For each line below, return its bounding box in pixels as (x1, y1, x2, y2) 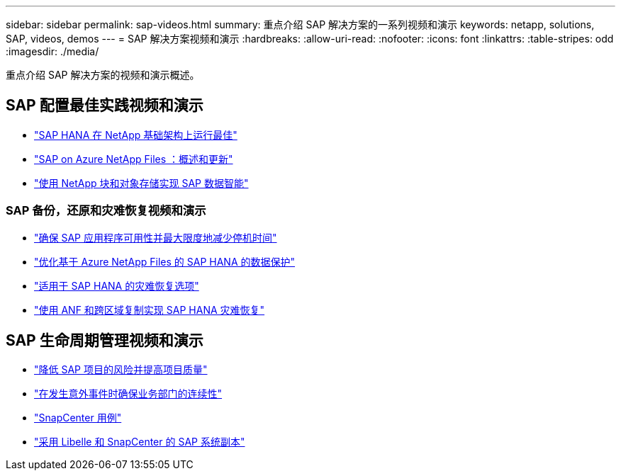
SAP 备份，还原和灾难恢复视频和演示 (6, 203, 206, 218)
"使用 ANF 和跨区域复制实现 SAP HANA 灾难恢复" (34, 303, 265, 316)
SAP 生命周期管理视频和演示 (6, 331, 203, 350)
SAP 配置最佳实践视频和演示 (6, 96, 203, 115)
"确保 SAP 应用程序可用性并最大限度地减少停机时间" (34, 231, 277, 244)
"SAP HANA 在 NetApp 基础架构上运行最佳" (34, 128, 237, 141)
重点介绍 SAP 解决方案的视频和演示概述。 (6, 69, 200, 81)
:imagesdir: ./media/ (6, 45, 99, 57)
